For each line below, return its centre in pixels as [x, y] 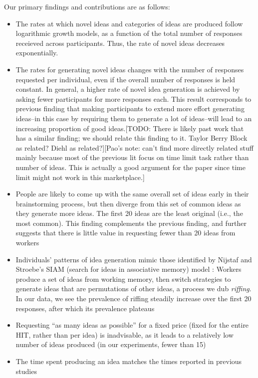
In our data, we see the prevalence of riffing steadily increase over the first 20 [133, 298]
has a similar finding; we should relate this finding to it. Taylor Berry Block [131, 138]
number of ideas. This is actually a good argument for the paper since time [130, 167]
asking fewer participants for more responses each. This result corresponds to [133, 98]
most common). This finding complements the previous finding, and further [131, 223]
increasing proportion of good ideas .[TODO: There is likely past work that [130, 128]
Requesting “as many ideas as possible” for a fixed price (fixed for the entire [132, 325]
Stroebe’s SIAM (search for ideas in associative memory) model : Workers [129, 269]
